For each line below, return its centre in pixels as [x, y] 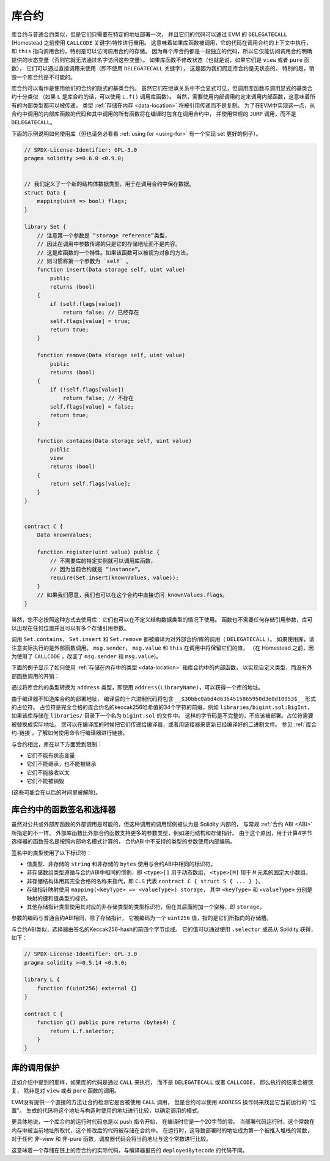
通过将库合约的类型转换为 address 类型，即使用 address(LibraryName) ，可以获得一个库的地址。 [137, 688]
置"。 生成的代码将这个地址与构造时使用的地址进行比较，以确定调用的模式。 [107, 1111]
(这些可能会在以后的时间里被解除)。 [56, 792]
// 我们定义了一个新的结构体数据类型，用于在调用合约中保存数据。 [109, 184]
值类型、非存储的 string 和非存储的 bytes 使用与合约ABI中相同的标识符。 [121, 864]
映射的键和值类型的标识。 [59, 898]
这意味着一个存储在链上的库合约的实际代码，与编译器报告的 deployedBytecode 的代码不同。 [130, 1150]
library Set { [45, 227]
